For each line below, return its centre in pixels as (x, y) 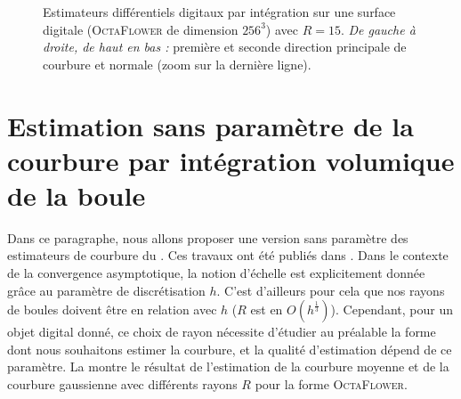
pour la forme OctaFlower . (331, 384)
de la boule (77, 195)
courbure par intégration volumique (231, 160)
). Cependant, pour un (392, 309)
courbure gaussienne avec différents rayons (122, 384)
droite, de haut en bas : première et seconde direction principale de (225, 47)
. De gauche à (378, 29)
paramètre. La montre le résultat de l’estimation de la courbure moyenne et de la (228, 366)
